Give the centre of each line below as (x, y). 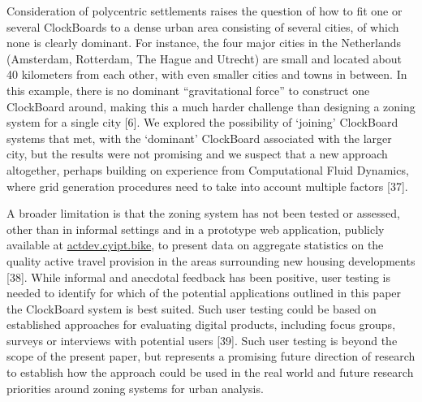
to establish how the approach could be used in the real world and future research (210, 372)
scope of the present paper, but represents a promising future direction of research (211, 356)
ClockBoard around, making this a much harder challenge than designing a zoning (211, 106)
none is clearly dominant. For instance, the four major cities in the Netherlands (204, 43)
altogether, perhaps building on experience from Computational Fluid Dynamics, (208, 169)
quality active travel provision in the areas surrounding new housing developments (211, 260)
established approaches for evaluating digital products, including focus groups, (201, 324)
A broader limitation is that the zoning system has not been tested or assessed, (203, 213)
